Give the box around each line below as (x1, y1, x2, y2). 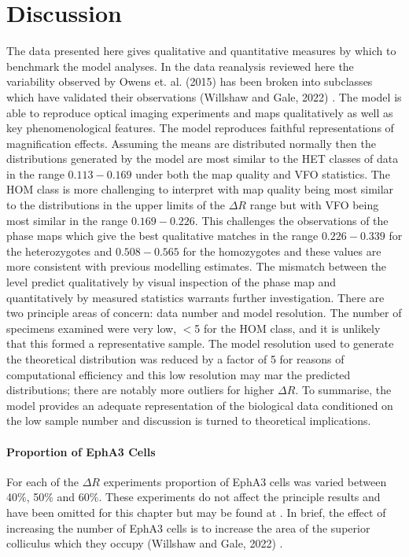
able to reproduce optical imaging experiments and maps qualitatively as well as (6, 104, 393, 120)
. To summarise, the (295, 382, 392, 398)
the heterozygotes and (6, 242, 112, 259)
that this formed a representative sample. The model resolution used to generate (6, 335, 394, 352)
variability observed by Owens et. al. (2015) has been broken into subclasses (6, 73, 373, 90)
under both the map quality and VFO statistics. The (135, 165, 390, 182)
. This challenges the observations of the (194, 212, 389, 228)
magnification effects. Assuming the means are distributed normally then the (6, 135, 376, 151)
